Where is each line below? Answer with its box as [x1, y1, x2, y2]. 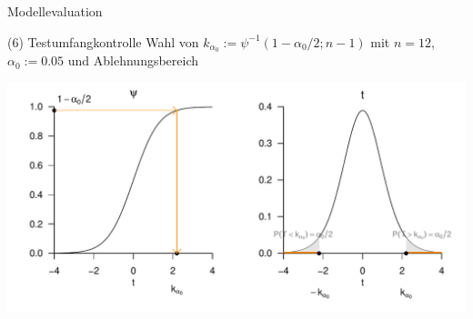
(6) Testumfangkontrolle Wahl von [7, 32, 199, 51]
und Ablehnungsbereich [67, 51, 199, 70]
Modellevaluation [7, 2, 103, 20]
